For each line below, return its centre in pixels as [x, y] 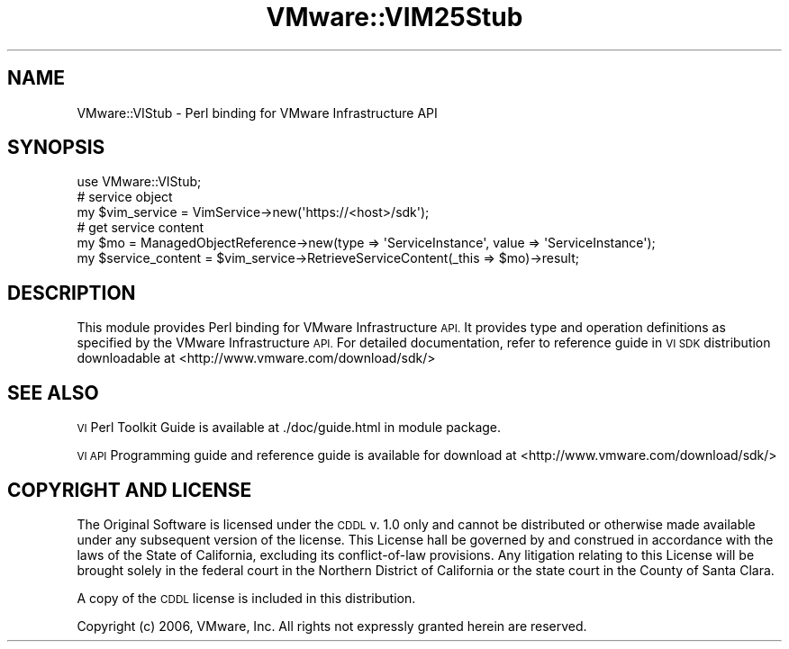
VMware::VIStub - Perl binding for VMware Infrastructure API [257, 113]
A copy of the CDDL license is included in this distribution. [246, 598]
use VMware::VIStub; [139, 182]
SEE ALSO [53, 392]
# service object [125, 197]
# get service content [140, 228]
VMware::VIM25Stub [394, 17]
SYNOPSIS [56, 148]
